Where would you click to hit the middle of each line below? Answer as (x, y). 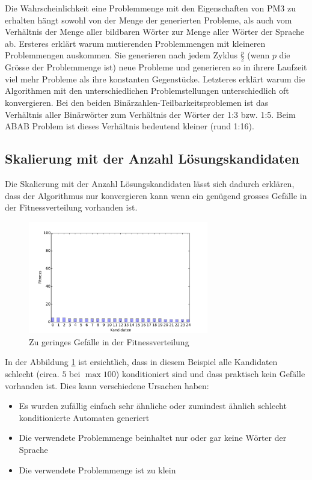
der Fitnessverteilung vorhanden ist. (71, 207)
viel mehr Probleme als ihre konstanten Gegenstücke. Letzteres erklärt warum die (155, 78)
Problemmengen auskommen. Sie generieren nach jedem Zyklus (121, 55)
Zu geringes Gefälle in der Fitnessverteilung (109, 341)
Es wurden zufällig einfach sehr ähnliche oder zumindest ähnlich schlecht (153, 406)
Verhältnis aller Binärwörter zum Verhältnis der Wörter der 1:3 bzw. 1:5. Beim (150, 114)
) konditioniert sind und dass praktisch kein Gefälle (210, 374)
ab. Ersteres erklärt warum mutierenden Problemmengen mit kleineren (135, 43)
